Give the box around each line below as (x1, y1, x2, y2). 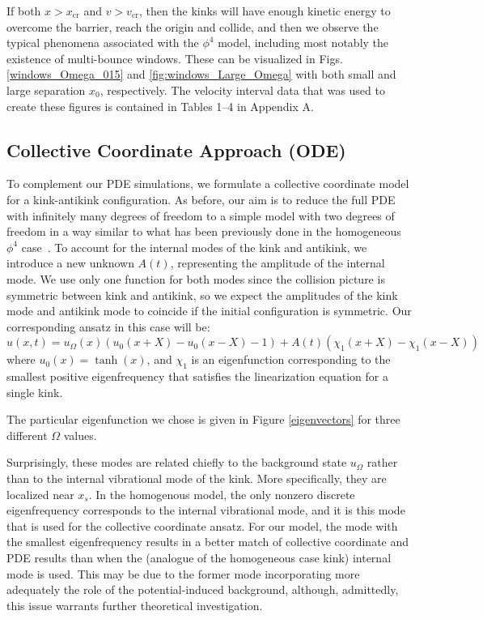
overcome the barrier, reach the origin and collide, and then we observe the (6, 18, 379, 35)
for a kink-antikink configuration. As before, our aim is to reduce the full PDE (6, 190, 396, 207)
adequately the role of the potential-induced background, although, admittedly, (6, 581, 399, 598)
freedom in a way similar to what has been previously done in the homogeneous (6, 223, 401, 240)
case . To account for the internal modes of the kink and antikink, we (21, 238, 367, 255)
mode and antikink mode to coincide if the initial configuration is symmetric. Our (6, 302, 412, 319)
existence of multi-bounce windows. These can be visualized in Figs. (6, 49, 343, 66)
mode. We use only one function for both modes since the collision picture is (6, 270, 385, 287)
